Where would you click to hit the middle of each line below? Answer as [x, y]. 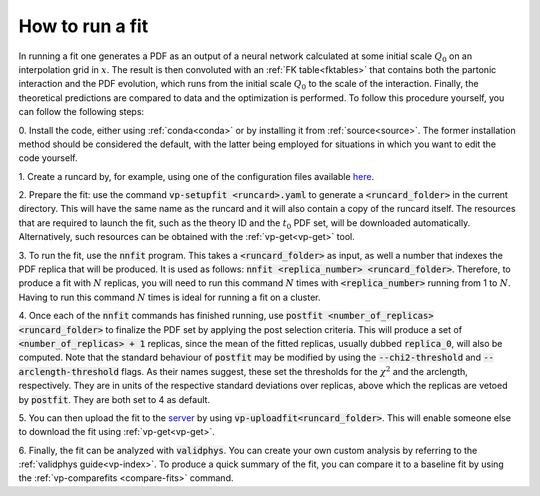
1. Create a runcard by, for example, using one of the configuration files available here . [196, 176]
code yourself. [48, 158]
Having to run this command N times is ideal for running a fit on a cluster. [169, 297]
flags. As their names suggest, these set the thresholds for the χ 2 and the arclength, [295, 371]
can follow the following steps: [81, 112]
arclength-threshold [69, 371]
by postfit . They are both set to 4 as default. [114, 399]
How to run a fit [83, 26]
